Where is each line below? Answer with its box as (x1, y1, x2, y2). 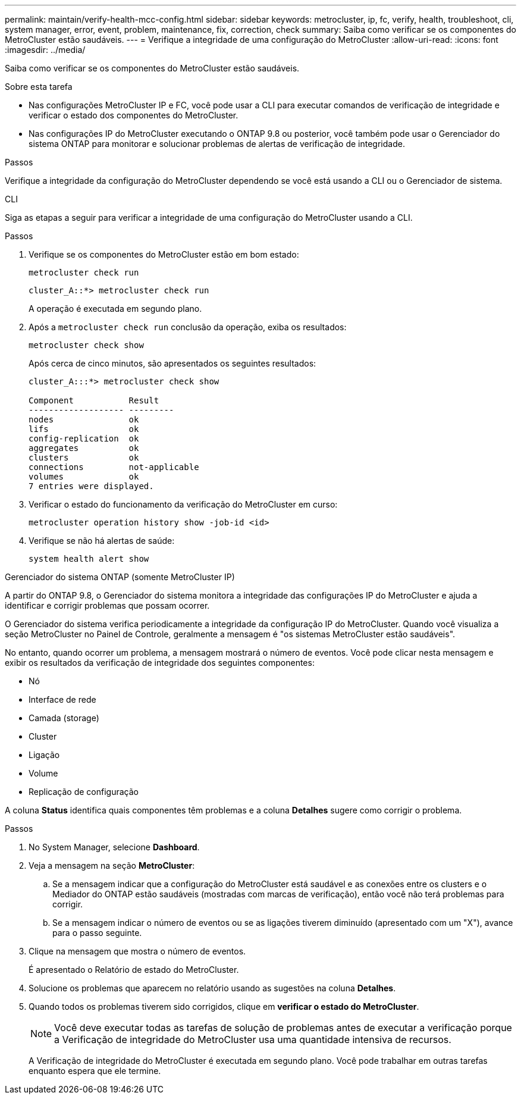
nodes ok (29, 415, 139, 424)
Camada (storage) (29, 713, 99, 723)
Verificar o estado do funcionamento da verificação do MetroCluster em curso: (29, 499, 338, 509)
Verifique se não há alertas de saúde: (29, 536, 175, 546)
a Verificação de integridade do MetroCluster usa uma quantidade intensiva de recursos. (54, 1034, 451, 1045)
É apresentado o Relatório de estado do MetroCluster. (29, 965, 239, 975)
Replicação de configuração (29, 787, 139, 797)
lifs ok (29, 424, 139, 434)
